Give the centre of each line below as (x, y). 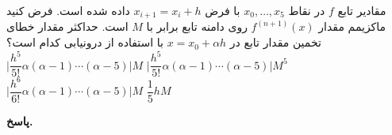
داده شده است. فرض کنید (68, 10)
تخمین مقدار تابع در (275, 42)
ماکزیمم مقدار (352, 26)
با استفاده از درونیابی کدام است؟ (85, 42)
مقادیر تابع (362, 10)
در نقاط (307, 10)
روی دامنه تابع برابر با (197, 26)
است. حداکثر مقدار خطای (67, 26)
